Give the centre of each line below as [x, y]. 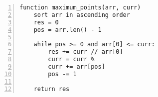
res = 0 [46, 22]
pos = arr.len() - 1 [68, 30]
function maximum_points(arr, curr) [80, 7]
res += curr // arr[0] [85, 52]
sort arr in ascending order [82, 15]
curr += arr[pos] [77, 67]
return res [52, 89]
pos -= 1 [62, 74]
